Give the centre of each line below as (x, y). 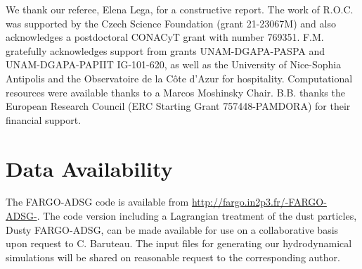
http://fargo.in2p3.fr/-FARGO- (259, 202)
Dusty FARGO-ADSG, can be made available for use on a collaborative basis (172, 229)
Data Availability (89, 168)
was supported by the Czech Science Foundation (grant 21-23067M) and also (171, 23)
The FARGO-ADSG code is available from (97, 202)
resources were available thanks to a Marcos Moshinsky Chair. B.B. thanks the (175, 92)
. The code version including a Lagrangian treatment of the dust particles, (197, 216)
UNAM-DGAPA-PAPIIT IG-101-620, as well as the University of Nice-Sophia (174, 64)
